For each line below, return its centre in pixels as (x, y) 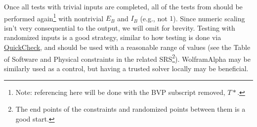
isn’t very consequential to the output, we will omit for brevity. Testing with (120, 27)
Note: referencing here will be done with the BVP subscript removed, (120, 92)
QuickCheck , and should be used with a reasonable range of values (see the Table (127, 47)
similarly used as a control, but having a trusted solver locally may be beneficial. (126, 68)
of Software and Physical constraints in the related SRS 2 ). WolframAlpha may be (128, 58)
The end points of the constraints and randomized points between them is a (130, 109)
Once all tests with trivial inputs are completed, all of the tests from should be (123, 6)
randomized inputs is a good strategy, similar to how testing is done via (113, 37)
